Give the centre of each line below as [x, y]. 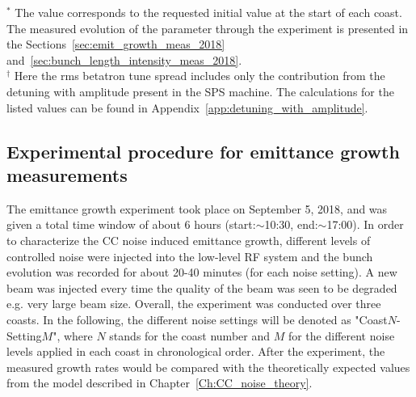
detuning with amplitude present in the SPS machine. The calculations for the [200, 91]
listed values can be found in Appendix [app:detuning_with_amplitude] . [187, 107]
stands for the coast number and [189, 335]
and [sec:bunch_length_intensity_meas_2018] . [124, 59]
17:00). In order [365, 224]
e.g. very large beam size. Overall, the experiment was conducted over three [194, 304]
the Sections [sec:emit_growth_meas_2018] [116, 44]
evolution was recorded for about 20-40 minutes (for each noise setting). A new [202, 272]
